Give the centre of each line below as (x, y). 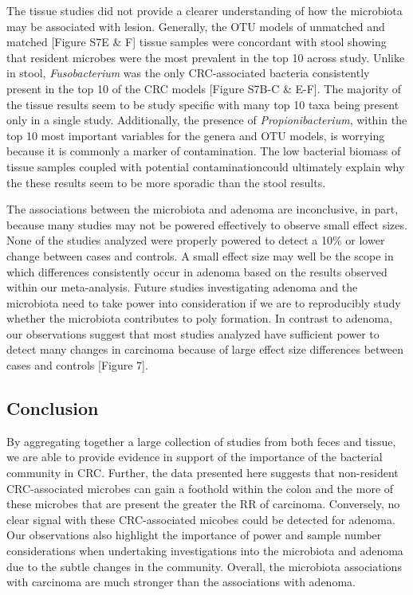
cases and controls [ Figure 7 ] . (77, 365)
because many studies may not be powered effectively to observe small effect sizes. (207, 224)
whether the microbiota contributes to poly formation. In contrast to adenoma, (200, 318)
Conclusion (53, 408)
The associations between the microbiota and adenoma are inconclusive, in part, (203, 209)
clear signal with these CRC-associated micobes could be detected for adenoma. (201, 519)
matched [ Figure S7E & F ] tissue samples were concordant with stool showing (197, 42)
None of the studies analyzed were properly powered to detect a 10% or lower (196, 240)
